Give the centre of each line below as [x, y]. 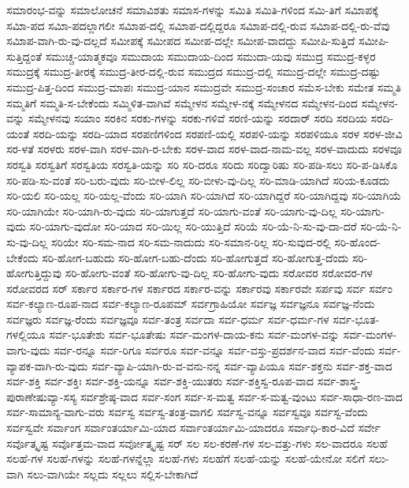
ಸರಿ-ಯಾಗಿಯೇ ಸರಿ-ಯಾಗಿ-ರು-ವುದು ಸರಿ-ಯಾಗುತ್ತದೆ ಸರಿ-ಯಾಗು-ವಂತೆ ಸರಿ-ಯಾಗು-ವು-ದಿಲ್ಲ [172, 210]
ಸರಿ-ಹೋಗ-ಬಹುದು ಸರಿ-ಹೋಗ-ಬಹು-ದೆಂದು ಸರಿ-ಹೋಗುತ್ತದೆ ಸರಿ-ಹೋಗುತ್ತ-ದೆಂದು [195, 257]
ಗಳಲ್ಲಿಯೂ [26, 334]
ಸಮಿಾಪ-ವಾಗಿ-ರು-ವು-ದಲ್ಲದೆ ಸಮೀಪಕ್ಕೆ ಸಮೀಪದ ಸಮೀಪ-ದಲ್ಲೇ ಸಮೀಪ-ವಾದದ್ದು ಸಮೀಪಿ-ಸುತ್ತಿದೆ [181, 41]
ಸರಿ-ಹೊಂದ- [357, 241]
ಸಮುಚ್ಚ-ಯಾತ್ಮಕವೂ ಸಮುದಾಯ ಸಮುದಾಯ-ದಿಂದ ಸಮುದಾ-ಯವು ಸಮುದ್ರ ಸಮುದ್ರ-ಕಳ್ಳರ [210, 56]
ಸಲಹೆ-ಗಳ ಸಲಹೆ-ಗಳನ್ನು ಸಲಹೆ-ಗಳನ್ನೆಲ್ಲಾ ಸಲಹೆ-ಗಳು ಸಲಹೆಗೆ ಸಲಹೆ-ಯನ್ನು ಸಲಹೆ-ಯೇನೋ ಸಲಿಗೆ [186, 458]
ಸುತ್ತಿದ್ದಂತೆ [24, 56]
